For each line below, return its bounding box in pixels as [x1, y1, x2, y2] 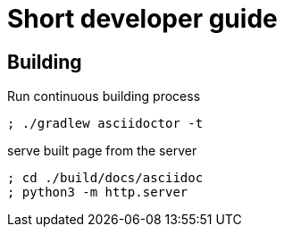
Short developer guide [7, 4, 278, 34]
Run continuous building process [7, 88, 201, 104]
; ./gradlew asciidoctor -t [7, 116, 204, 131]
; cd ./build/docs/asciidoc [7, 171, 204, 186]
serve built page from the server [7, 143, 197, 159]
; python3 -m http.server [7, 185, 188, 200]
